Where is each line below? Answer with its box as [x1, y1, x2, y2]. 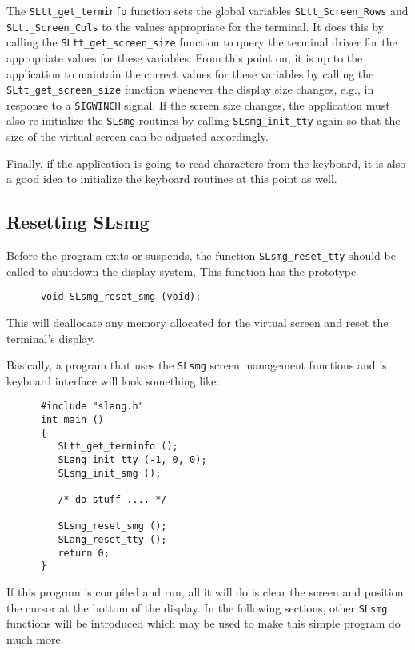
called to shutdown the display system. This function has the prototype [6, 262, 357, 279]
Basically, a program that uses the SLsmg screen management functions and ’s [6, 357, 387, 373]
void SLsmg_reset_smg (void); [40, 291, 202, 303]
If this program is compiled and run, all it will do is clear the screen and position [6, 583, 404, 600]
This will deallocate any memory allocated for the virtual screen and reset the [6, 314, 389, 331]
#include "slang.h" [40, 401, 144, 413]
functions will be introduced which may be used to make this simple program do [6, 615, 401, 632]
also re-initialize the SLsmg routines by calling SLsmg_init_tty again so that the [6, 112, 401, 129]
